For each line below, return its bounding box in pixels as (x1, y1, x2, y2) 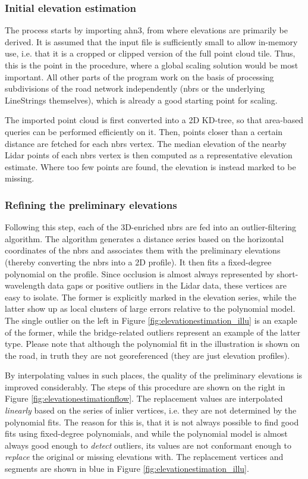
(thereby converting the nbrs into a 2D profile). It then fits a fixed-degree (5, 255, 272, 268)
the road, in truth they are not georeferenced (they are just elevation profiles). (5, 349, 290, 361)
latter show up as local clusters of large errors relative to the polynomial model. (5, 302, 296, 315)
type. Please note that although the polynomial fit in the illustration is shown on (5, 337, 300, 350)
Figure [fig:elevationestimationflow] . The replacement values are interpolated (5, 392, 283, 405)
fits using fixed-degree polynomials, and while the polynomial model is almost (5, 427, 288, 440)
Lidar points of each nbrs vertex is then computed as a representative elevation (5, 149, 293, 161)
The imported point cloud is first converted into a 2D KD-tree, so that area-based (5, 114, 304, 126)
